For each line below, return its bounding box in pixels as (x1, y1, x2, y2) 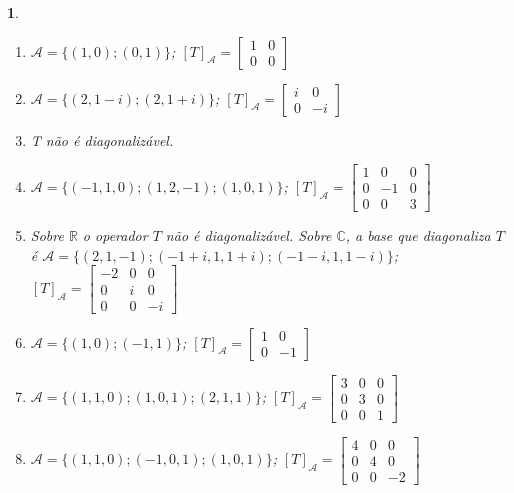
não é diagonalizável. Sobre (165, 225, 332, 246)
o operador (82, 225, 148, 246)
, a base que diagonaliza (345, 225, 491, 246)
